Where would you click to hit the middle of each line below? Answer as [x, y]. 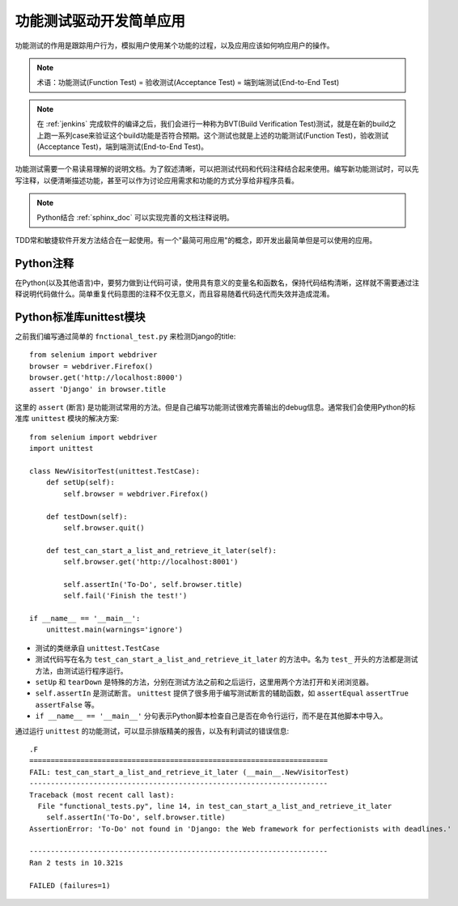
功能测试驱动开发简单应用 [100, 21]
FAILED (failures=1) [70, 885]
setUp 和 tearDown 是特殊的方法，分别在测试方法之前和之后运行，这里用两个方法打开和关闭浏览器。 [204, 682]
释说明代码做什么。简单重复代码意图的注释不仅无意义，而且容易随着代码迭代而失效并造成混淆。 [174, 294]
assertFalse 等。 [67, 704]
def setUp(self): [80, 483]
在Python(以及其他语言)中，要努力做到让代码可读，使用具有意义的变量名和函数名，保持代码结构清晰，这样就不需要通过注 [217, 283]
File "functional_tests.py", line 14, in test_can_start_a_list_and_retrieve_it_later [215, 806]
